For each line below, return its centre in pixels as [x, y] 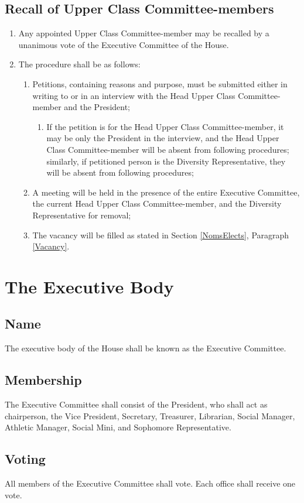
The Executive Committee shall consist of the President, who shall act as [136, 404]
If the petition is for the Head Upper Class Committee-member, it [165, 126]
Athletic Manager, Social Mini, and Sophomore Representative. [118, 427]
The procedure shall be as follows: [79, 64]
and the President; [97, 107]
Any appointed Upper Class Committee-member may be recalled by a [144, 33]
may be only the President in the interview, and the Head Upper [163, 138]
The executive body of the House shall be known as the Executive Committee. [146, 348]
